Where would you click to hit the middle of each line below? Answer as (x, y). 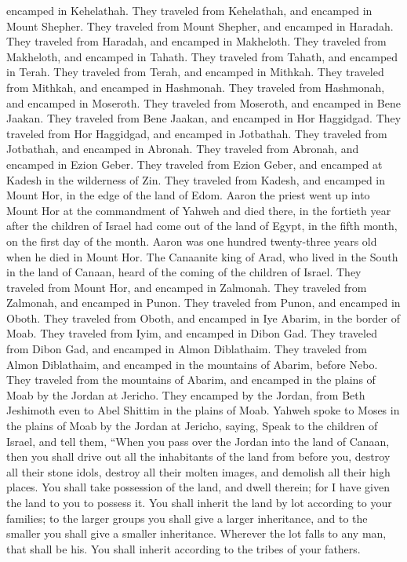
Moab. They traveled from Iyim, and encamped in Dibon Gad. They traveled (192, 333)
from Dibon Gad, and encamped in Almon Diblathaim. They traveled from (187, 349)
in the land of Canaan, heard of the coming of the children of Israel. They (184, 272)
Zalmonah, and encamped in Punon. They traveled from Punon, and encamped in (203, 303)
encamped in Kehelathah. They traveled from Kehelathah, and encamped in (189, 10)
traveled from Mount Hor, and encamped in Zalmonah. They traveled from (187, 287)
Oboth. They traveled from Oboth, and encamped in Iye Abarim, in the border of (203, 317)
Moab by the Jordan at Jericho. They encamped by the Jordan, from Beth (186, 394)
